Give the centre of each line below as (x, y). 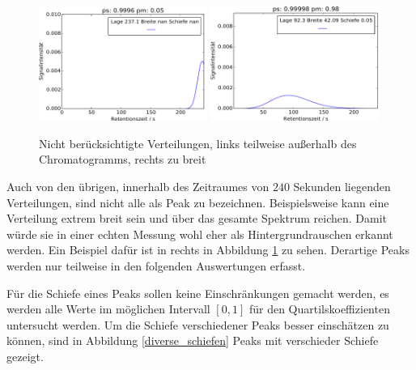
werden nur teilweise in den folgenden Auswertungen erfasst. (156, 266)
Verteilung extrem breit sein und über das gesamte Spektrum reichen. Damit (197, 218)
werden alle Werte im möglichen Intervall (108, 309)
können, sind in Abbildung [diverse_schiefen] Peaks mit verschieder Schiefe (193, 340)
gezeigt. (25, 356)
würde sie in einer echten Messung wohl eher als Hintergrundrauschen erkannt (200, 234)
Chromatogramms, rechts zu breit (123, 159)
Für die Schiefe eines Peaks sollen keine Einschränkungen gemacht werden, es (198, 293)
